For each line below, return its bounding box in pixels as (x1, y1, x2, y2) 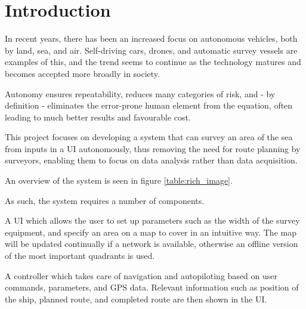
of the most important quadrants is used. (5, 249, 155, 262)
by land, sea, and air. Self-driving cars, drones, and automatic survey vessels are (5, 44, 298, 56)
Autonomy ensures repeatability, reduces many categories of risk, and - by (5, 87, 276, 100)
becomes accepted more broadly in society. (5, 67, 160, 79)
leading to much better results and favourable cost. (5, 110, 191, 123)
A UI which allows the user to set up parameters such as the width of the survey (5, 214, 300, 227)
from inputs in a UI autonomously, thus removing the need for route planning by (5, 142, 301, 154)
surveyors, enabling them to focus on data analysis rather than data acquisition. (5, 154, 298, 166)
